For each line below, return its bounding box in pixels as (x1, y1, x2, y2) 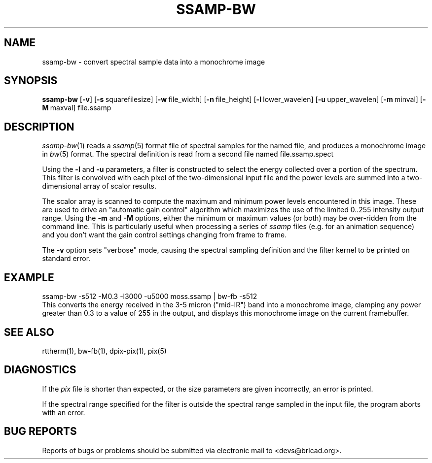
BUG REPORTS (4, 425, 77, 438)
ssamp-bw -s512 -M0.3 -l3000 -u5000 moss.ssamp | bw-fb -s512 (42, 292, 257, 301)
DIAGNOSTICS (4, 364, 76, 376)
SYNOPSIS (4, 74, 58, 87)
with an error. (42, 408, 85, 417)
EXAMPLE (4, 271, 54, 284)
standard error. (42, 254, 91, 263)
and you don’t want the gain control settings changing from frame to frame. (42, 231, 287, 239)
